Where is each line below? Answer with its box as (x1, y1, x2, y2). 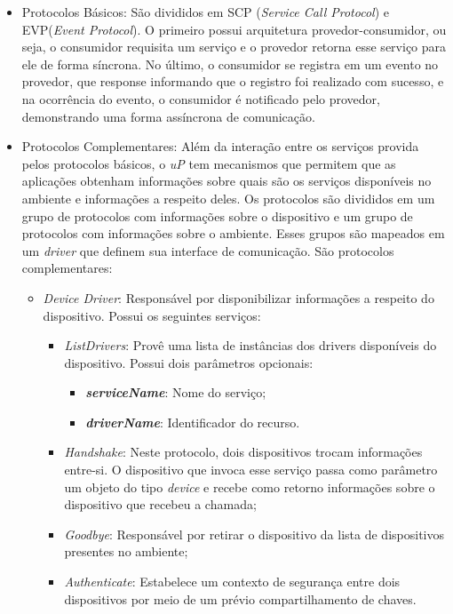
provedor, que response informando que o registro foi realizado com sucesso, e (21, 72, 444, 91)
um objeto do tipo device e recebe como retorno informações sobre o (64, 477, 435, 496)
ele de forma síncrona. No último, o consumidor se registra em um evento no (21, 54, 439, 73)
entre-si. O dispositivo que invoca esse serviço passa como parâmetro (64, 460, 438, 479)
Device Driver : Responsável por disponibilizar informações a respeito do (43, 288, 434, 307)
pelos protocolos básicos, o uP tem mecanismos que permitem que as (21, 154, 396, 172)
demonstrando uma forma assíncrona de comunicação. (21, 107, 315, 125)
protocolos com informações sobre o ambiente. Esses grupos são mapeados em (21, 224, 445, 243)
